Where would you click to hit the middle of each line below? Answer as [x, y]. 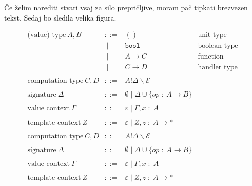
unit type [212, 35]
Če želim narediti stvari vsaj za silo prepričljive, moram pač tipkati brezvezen [126, 7]
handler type [218, 68]
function [211, 57]
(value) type [47, 35]
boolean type [218, 46]
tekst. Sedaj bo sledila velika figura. [60, 17]
